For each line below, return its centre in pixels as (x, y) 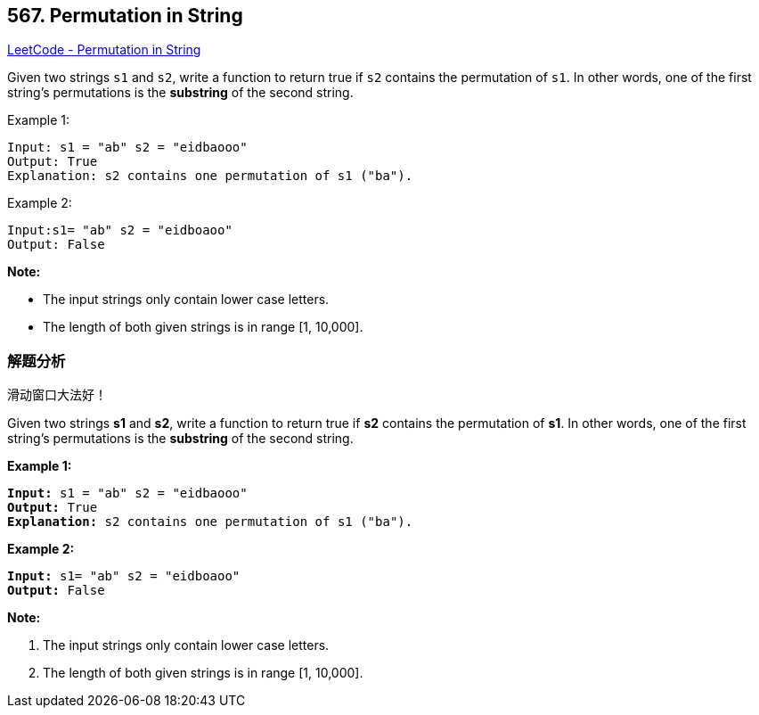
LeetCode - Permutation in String (104, 50)
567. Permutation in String (125, 16)
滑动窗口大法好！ (57, 395)
